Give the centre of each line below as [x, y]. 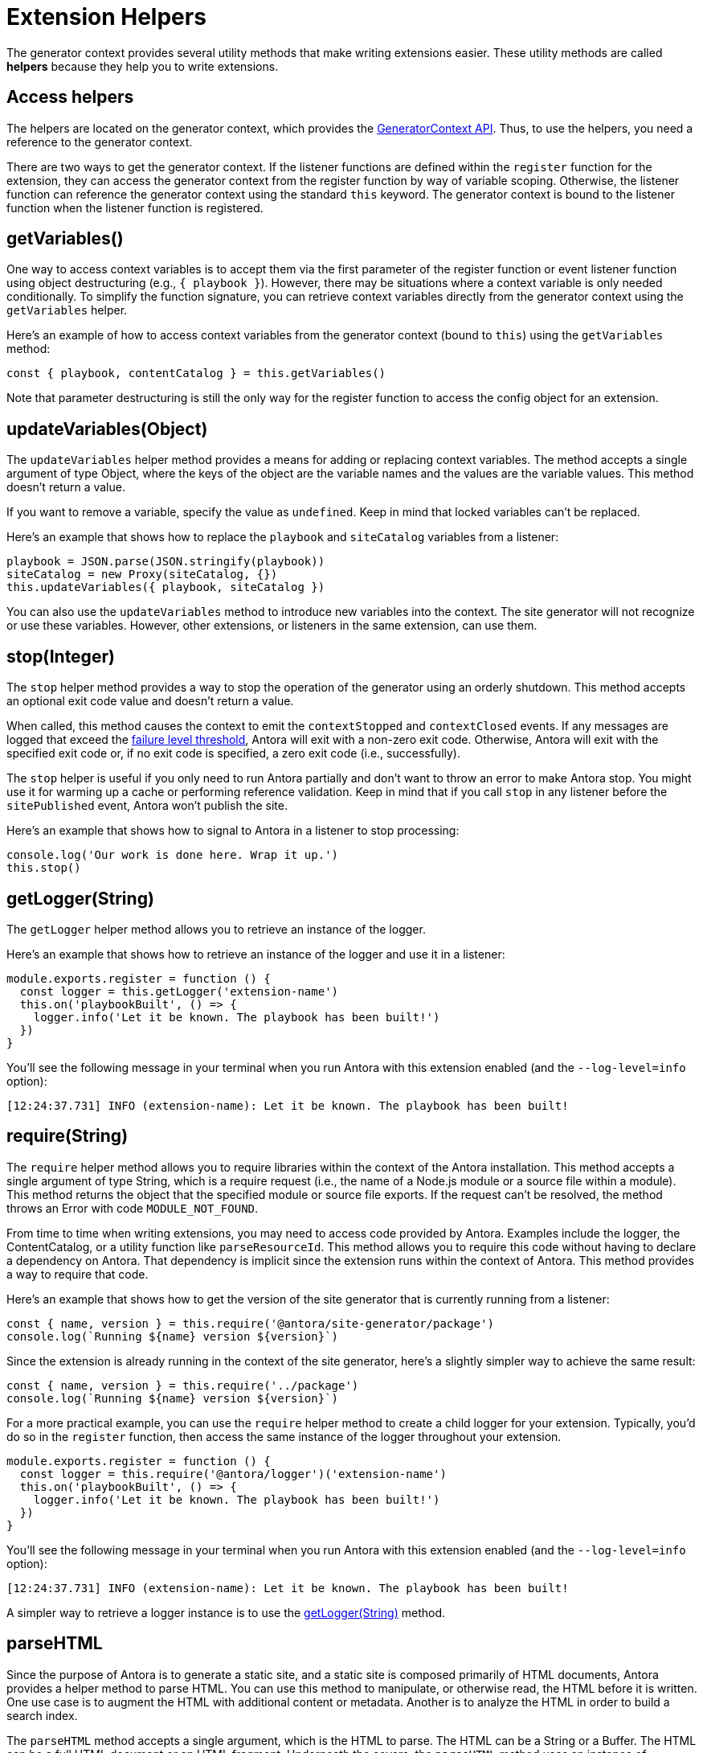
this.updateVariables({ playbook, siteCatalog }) [166, 587]
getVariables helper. [67, 310]
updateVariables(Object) [107, 429]
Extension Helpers [106, 17]
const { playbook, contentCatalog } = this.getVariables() [196, 374]
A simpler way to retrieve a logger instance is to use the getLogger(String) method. [226, 1612]
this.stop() [44, 868]
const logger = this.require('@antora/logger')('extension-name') [233, 1474]
